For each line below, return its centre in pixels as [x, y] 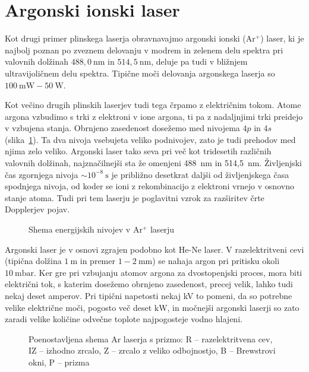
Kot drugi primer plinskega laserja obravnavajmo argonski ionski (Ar [130, 38]
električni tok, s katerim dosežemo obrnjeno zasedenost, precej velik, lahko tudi [149, 284]
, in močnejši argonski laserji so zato [233, 307]
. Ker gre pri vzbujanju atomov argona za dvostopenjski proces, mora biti [168, 272]
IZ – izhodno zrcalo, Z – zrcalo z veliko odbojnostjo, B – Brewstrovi [152, 350]
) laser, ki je [282, 38]
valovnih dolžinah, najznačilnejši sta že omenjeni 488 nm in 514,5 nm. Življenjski [153, 163]
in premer [97, 261]
